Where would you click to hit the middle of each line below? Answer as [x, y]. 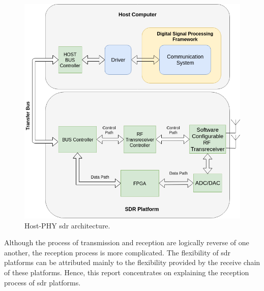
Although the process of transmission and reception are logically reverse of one [127, 242]
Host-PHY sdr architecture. [67, 225]
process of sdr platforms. [42, 282]
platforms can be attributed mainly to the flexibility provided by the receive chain [132, 262]
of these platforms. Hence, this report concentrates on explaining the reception [127, 272]
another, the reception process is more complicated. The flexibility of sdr [117, 252]
